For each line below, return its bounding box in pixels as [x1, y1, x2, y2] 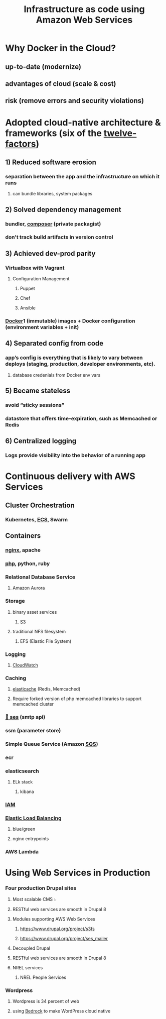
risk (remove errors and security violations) [5, 96, 144, 105]
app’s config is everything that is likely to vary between [5, 354, 143, 361]
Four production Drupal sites [5, 885, 77, 892]
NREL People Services [20, 974, 67, 980]
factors [5, 138, 36, 149]
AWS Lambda [5, 848, 39, 855]
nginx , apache [5, 546, 41, 553]
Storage [5, 598, 25, 605]
